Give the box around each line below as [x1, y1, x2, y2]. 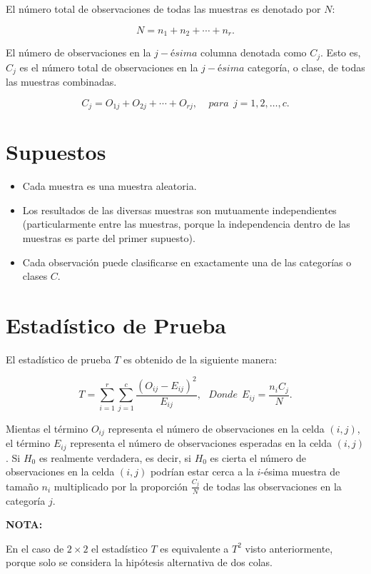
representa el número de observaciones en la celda [108, 421, 325, 435]
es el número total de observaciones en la [19, 59, 198, 74]
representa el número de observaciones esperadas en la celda [70, 435, 332, 450]
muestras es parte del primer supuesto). [22, 230, 195, 245]
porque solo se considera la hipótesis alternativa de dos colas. [6, 555, 273, 570]
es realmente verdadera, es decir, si [39, 450, 191, 465]
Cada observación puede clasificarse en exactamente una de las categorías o [22, 254, 352, 269]
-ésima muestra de [260, 464, 340, 479]
